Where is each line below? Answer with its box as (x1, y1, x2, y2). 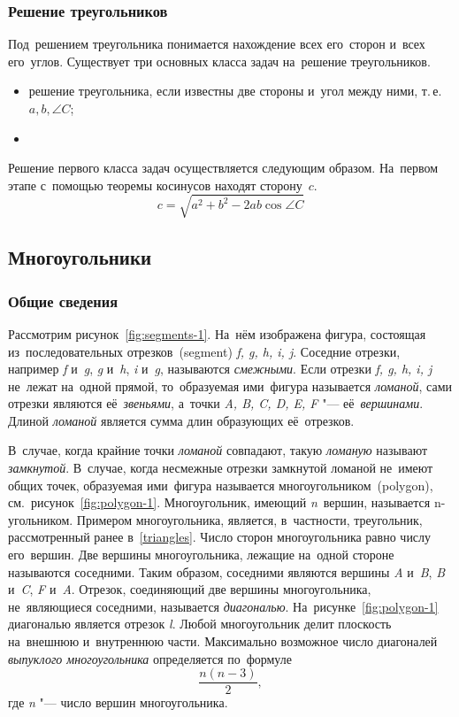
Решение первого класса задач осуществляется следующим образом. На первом (8, 158, 439, 177)
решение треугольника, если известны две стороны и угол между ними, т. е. (28, 81, 442, 100)
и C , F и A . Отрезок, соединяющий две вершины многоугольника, (8, 580, 371, 598)
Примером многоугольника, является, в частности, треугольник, (76, 510, 423, 528)
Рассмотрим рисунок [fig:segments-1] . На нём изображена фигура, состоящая (8, 324, 426, 343)
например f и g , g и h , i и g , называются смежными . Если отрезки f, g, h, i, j (8, 359, 432, 378)
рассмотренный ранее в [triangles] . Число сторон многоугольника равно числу (8, 528, 432, 546)
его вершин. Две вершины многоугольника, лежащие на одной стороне (8, 545, 394, 564)
